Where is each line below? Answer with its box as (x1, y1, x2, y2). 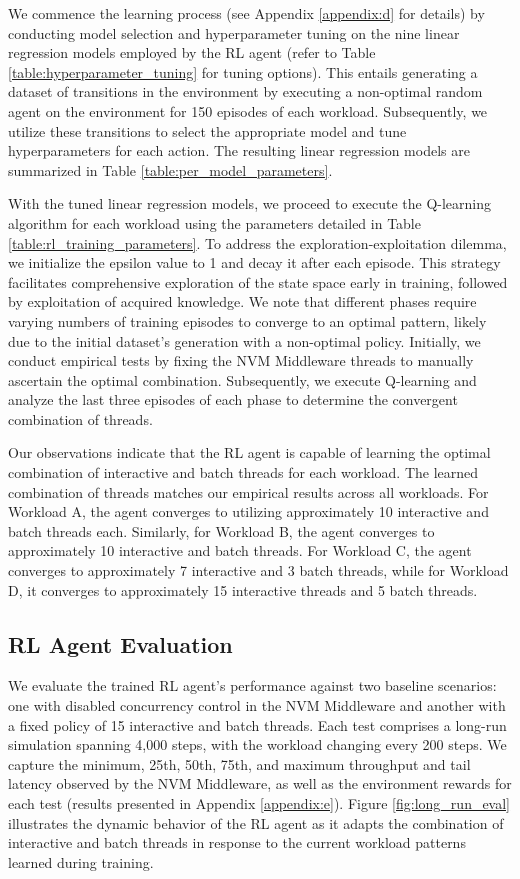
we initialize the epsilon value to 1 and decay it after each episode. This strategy (8, 252, 501, 273)
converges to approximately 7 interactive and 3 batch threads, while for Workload (8, 560, 509, 581)
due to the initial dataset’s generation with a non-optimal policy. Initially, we (8, 330, 481, 351)
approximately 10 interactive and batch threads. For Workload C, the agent (8, 540, 472, 561)
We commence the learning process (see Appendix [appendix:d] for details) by (8, 3, 485, 23)
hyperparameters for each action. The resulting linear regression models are (8, 140, 470, 161)
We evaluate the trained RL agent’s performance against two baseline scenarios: (8, 675, 497, 696)
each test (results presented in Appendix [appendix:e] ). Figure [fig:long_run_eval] (8, 792, 511, 813)
